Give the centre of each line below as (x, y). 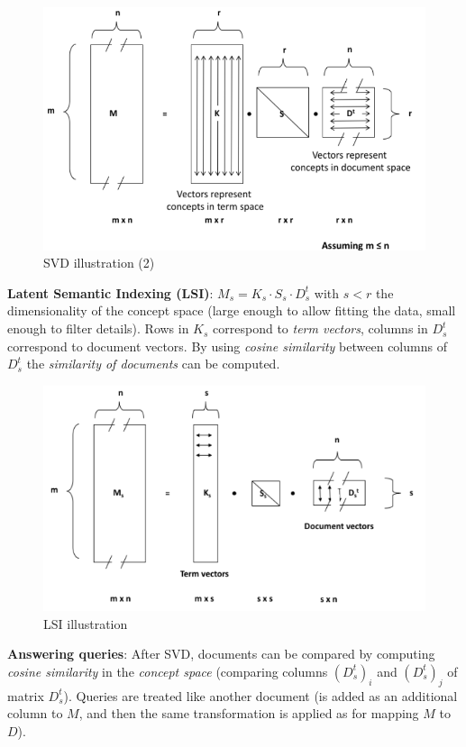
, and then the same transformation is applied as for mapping (249, 713)
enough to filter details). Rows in (98, 328)
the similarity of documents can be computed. (153, 364)
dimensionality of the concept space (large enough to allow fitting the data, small (232, 310)
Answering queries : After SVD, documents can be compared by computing (221, 654)
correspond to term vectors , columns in (320, 328)
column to (35, 713)
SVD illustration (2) (99, 263)
